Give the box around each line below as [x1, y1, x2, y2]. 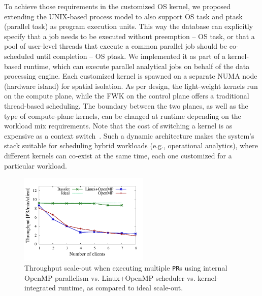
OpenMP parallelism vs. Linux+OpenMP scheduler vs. [24, 272, 195, 283]
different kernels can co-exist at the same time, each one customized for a [4, 150, 232, 160]
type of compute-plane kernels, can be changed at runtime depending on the [4, 110, 241, 121]
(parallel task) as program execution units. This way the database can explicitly [4, 21, 253, 31]
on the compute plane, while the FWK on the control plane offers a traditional [4, 90, 249, 101]
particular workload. [4, 160, 67, 171]
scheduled [4, 50, 34, 61]
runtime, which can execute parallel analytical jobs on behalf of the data [23, 60, 250, 71]
